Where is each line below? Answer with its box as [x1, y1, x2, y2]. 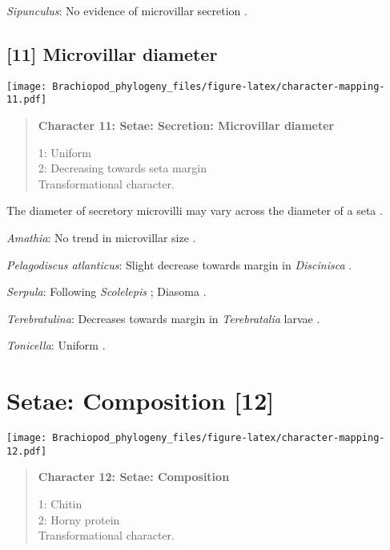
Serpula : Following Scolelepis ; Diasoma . [6, 283, 207, 300]
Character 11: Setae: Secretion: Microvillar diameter [38, 117, 335, 134]
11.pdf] [6, 94, 47, 106]
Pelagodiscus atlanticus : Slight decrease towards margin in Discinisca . [6, 256, 352, 273]
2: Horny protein [38, 511, 120, 528]
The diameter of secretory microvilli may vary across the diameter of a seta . [6, 202, 383, 219]
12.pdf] [6, 445, 47, 457]
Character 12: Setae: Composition [38, 468, 230, 485]
